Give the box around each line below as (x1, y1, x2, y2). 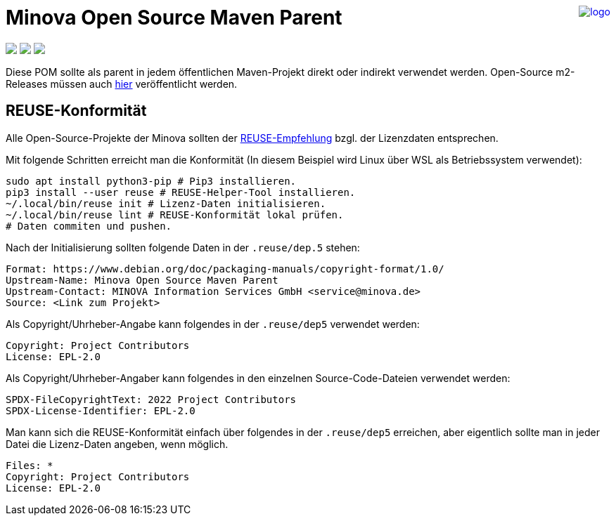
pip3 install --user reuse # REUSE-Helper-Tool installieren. (6, 186, 356, 198)
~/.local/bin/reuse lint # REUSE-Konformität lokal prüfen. (6, 209, 344, 220)
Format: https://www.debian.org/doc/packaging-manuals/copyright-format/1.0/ (6, 263, 444, 275)
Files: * (6, 459, 53, 471)
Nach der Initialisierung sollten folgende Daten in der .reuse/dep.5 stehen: (6, 241, 360, 253)
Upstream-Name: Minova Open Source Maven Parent (6, 274, 278, 286)
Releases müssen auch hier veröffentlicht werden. (6, 77, 238, 90)
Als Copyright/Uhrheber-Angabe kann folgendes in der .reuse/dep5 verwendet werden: (6, 317, 420, 330)
